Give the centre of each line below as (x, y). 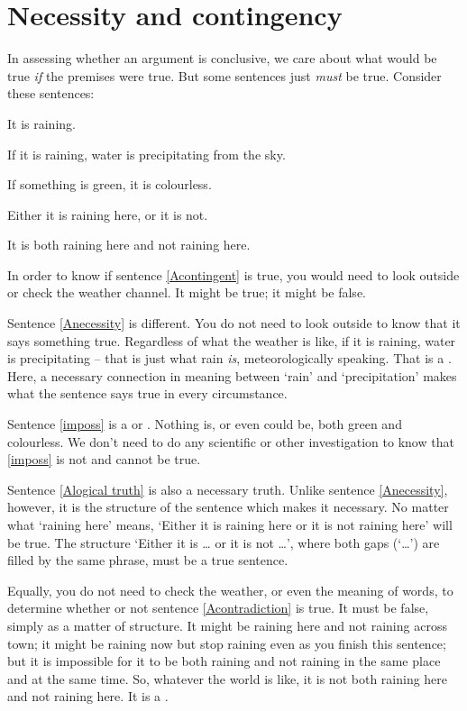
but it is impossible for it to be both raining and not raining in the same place (224, 661)
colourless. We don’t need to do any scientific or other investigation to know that (231, 441)
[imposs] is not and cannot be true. (104, 459)
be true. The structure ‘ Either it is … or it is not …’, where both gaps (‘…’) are (224, 542)
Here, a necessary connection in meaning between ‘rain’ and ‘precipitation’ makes (232, 375)
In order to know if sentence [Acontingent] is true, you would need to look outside (233, 274)
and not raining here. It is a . (88, 696)
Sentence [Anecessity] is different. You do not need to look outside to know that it (234, 323)
